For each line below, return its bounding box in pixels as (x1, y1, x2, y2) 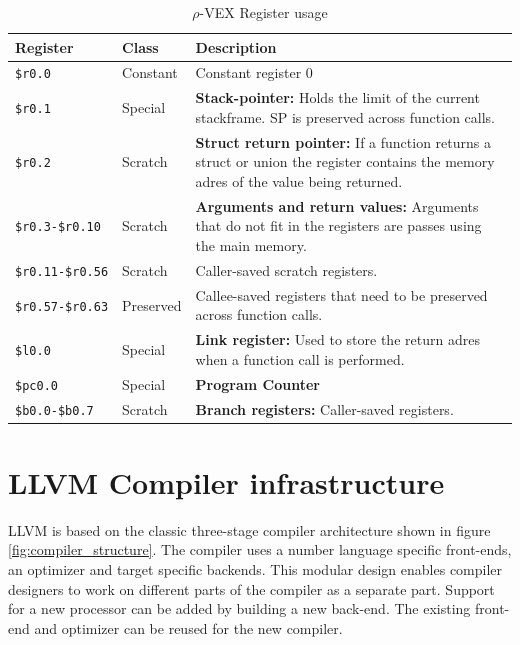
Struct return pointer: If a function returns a (195, 131, 491, 152)
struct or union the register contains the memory (195, 151, 495, 172)
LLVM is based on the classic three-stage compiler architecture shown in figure (8, 519, 491, 540)
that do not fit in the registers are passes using (195, 215, 482, 236)
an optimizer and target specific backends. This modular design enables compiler (8, 559, 503, 579)
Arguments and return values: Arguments (195, 195, 479, 216)
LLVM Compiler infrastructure (8, 461, 445, 502)
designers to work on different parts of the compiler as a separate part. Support (8, 578, 495, 599)
